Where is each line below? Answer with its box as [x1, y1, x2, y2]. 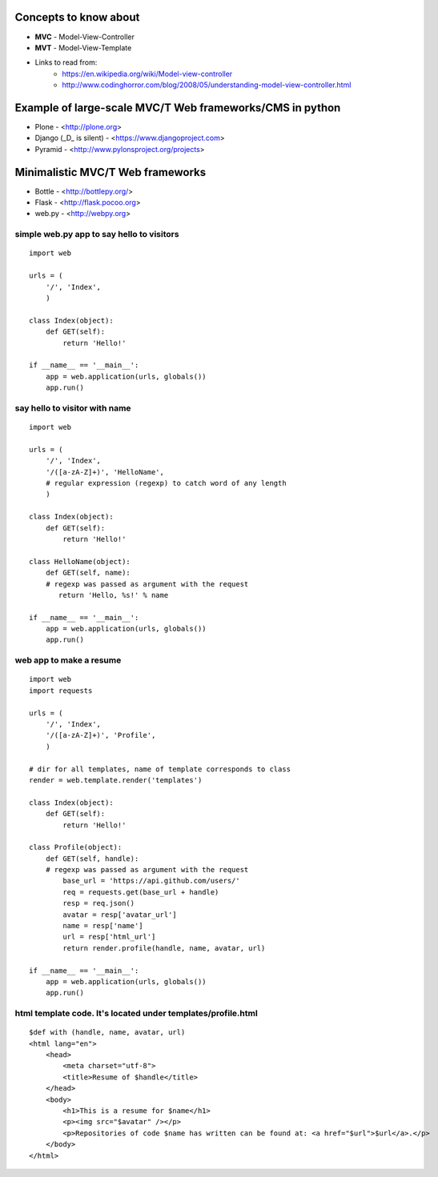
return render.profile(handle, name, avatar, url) [62, 943, 266, 952]
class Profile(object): [29, 843, 123, 852]
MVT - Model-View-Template [34, 42, 132, 52]
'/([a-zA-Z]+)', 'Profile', [45, 731, 156, 740]
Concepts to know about [14, 10, 140, 24]
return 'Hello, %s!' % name [58, 591, 169, 599]
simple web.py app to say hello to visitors [14, 229, 179, 240]
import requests [29, 686, 93, 695]
